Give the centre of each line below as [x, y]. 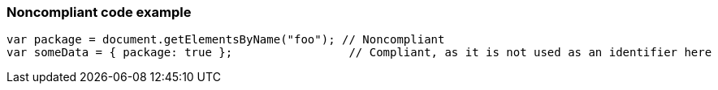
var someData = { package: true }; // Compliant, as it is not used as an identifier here [359, 53]
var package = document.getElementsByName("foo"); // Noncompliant [226, 40]
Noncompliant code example [99, 12]
